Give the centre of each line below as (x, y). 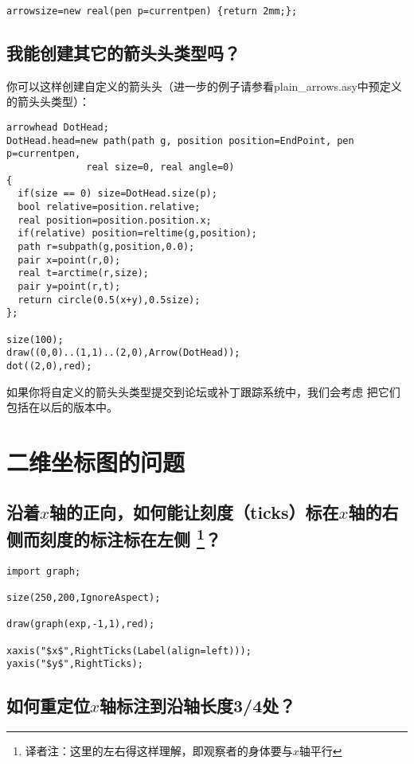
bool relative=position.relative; (109, 207)
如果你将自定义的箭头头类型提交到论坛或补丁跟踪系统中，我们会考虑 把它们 (203, 391)
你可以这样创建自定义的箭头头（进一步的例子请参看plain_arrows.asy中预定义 (204, 86)
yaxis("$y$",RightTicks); (75, 664)
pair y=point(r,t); (69, 286)
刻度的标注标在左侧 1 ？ (131, 537)
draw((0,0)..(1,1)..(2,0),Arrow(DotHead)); (123, 353)
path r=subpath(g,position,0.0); (106, 246)
